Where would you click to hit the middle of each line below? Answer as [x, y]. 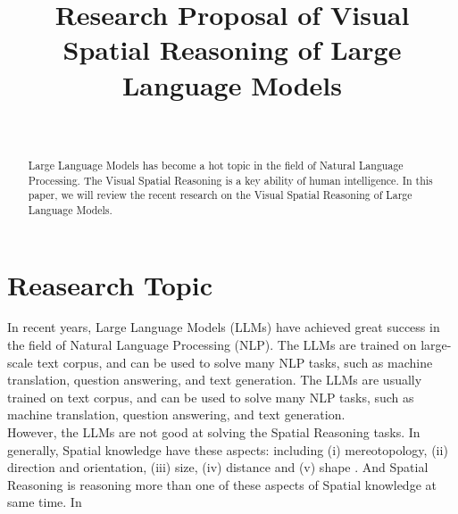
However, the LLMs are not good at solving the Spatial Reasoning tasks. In [214, 432]
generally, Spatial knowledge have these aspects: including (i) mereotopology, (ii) [228, 449]
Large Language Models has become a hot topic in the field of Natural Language [216, 165]
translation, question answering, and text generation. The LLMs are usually [215, 380]
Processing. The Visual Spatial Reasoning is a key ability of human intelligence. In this [230, 180]
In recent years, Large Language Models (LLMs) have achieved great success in [224, 327]
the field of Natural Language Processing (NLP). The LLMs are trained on [212, 345]
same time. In [45, 502]
